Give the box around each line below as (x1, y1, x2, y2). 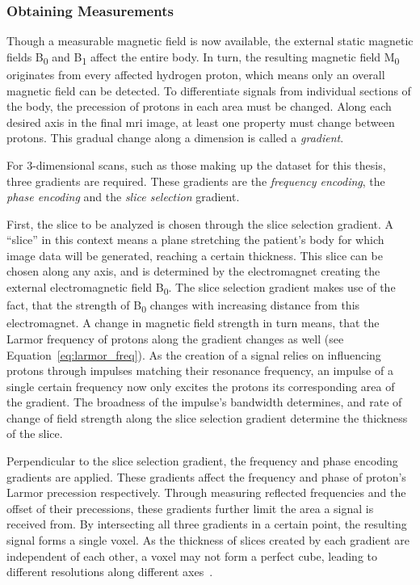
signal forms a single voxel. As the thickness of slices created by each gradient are (6, 532, 409, 549)
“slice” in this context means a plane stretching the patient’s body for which (6, 231, 384, 248)
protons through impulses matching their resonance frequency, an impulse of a (6, 362, 393, 379)
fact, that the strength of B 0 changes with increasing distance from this (6, 297, 360, 315)
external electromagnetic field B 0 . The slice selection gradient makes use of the (6, 279, 396, 297)
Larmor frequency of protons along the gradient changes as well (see (6, 330, 344, 347)
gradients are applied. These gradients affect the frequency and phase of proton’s (6, 468, 406, 485)
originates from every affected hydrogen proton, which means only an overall (6, 65, 385, 82)
